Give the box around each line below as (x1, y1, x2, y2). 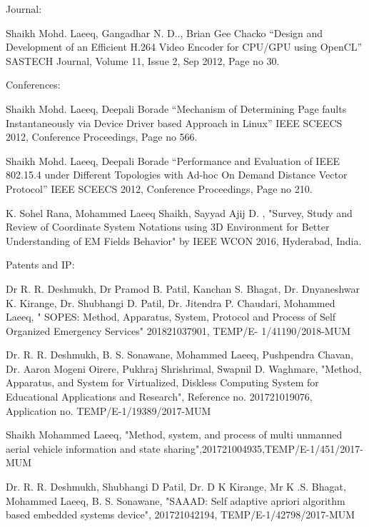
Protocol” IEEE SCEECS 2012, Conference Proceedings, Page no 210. (6, 181, 313, 196)
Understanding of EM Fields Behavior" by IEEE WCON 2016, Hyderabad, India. (6, 233, 362, 248)
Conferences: (6, 77, 61, 92)
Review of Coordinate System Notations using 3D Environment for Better (6, 219, 330, 234)
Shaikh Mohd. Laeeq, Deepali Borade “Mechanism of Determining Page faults (6, 101, 347, 116)
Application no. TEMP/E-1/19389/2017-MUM (6, 403, 211, 418)
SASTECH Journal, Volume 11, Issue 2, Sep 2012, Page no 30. (6, 53, 280, 68)
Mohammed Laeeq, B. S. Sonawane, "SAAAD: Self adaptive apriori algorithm (6, 493, 345, 508)
